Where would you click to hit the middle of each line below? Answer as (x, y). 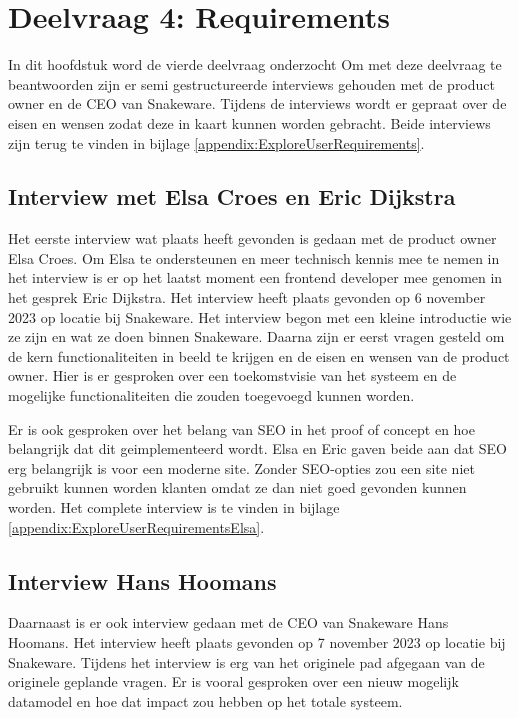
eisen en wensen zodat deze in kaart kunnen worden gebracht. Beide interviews (249, 122)
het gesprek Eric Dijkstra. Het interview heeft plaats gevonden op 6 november (247, 297)
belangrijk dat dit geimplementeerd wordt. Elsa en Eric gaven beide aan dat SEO (258, 448)
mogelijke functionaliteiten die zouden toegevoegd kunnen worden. (211, 395)
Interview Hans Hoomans (142, 580)
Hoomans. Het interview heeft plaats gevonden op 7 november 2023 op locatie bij (257, 642)
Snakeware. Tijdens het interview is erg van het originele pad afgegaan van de (246, 661)
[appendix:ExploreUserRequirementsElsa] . (136, 526)
